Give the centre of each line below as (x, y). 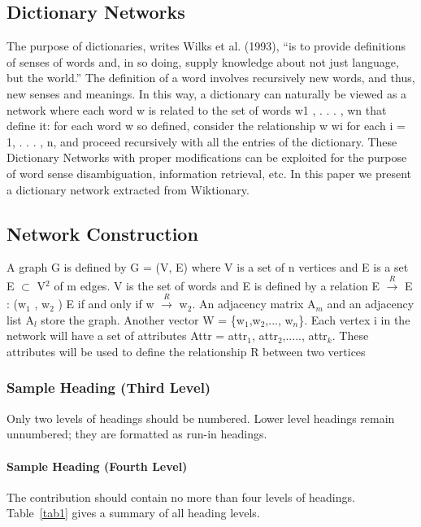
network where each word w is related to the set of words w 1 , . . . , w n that (197, 109)
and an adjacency (371, 304)
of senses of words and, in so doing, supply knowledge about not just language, (203, 61)
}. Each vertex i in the (354, 319)
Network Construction (102, 233)
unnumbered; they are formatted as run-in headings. (137, 434)
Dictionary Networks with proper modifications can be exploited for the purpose (207, 157)
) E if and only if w (106, 304)
